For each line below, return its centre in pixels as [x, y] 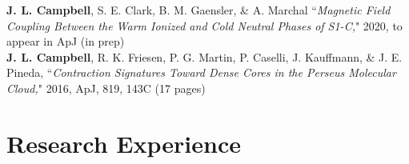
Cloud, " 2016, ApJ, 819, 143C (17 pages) [106, 88]
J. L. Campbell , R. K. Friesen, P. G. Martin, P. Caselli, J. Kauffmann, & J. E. [204, 56]
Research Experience [124, 143]
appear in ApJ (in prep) [66, 41]
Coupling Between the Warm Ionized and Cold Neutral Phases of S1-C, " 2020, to [204, 25]
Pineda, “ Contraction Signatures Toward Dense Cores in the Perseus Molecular [201, 72]
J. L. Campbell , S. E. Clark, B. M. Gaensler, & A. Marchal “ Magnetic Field [198, 10]
